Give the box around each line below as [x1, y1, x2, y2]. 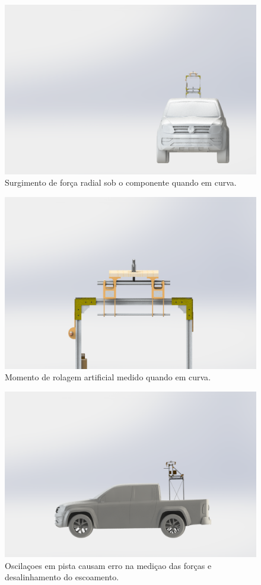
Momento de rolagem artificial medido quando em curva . [5, 371, 211, 383]
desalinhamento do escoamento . [5, 571, 119, 583]
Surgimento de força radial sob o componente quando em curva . [5, 176, 237, 189]
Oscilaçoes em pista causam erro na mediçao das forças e [5, 559, 212, 571]
